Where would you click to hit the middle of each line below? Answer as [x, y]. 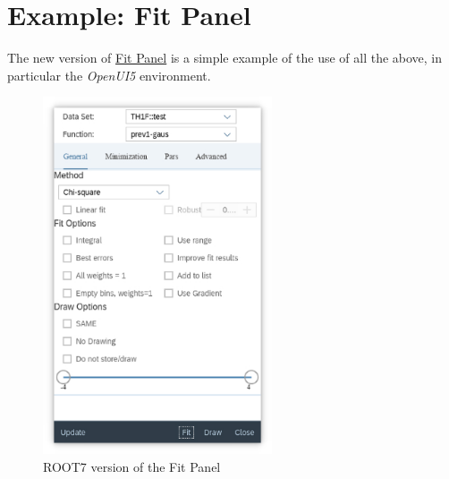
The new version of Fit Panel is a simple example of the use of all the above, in [225, 58]
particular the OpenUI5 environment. [109, 75]
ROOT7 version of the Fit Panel [132, 466]
